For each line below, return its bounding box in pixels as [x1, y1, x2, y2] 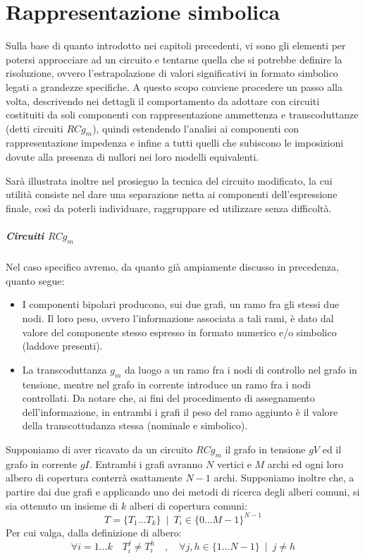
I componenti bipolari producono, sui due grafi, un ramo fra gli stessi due [22, 297, 340, 312]
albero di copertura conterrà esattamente [6, 470, 182, 485]
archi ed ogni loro [267, 456, 343, 471]
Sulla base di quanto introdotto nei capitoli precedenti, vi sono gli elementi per [6, 38, 346, 53]
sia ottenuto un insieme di [6, 498, 118, 512]
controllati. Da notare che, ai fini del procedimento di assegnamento [22, 391, 315, 405]
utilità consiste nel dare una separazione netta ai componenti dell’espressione [6, 187, 338, 202]
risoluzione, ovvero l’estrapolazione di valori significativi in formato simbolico [6, 66, 338, 80]
